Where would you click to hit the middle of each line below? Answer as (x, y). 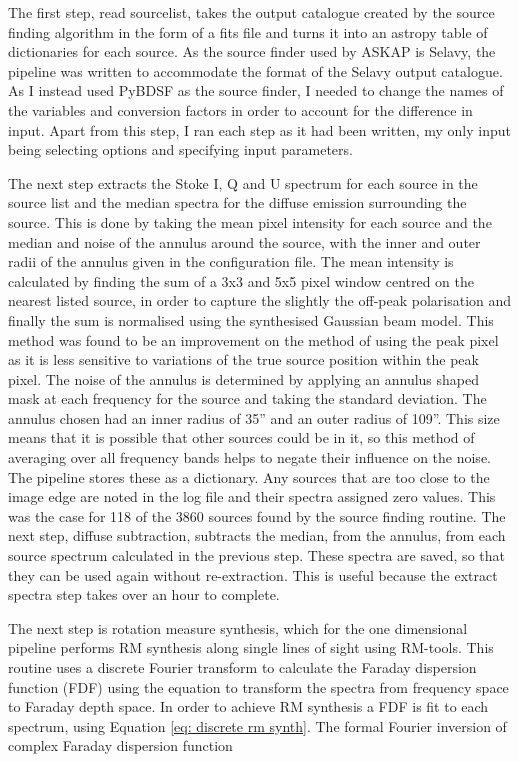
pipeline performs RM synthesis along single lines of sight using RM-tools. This (251, 647)
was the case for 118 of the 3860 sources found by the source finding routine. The (257, 515)
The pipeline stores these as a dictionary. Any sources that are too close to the (249, 476)
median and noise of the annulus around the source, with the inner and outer (244, 241)
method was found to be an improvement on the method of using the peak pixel (253, 339)
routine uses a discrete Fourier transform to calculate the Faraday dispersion (242, 667)
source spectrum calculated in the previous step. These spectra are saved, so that (256, 555)
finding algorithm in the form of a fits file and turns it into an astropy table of (248, 31)
